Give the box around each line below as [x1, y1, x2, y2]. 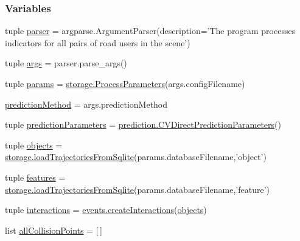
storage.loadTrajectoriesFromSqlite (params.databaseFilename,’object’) [5, 150, 267, 163]
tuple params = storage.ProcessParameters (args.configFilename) [5, 77, 245, 89]
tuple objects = [5, 138, 63, 151]
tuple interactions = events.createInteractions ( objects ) [5, 203, 207, 216]
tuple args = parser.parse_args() [5, 57, 127, 69]
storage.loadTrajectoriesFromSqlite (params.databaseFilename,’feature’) [5, 183, 270, 195]
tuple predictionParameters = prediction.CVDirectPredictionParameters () [5, 118, 281, 131]
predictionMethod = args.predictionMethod [5, 97, 168, 110]
